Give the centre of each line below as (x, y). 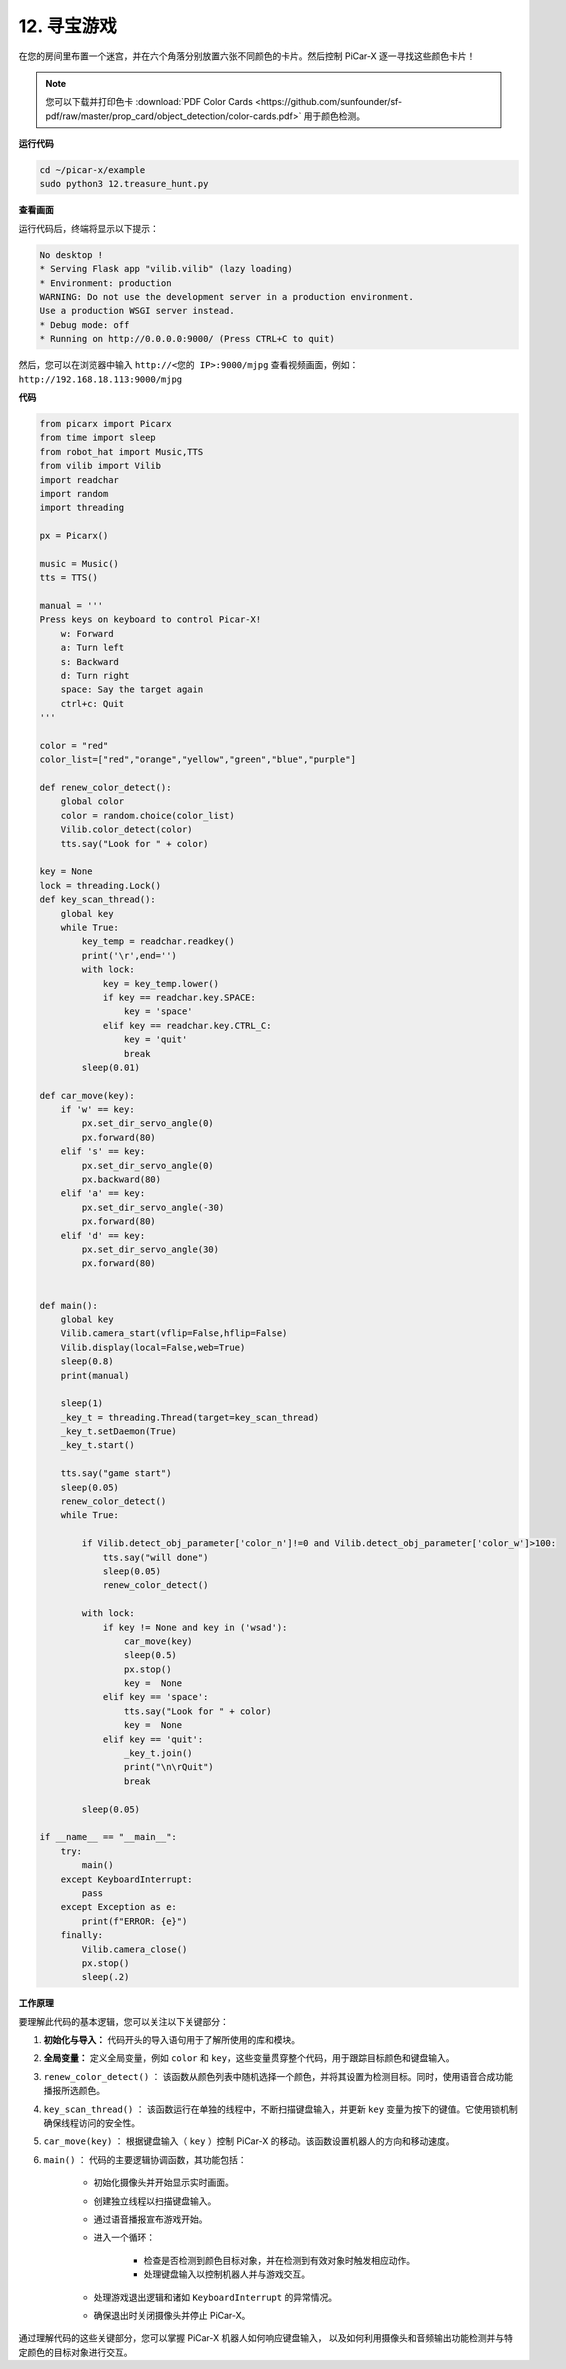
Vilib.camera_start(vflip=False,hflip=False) (174, 1333)
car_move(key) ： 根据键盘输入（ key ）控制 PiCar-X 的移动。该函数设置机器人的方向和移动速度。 (249, 2141)
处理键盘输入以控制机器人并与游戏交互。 (226, 2274)
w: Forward (87, 633)
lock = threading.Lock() (100, 885)
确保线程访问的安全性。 (91, 2123)
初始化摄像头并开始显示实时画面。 (163, 2182)
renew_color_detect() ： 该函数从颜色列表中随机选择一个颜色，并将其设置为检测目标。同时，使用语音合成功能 (278, 2076)
